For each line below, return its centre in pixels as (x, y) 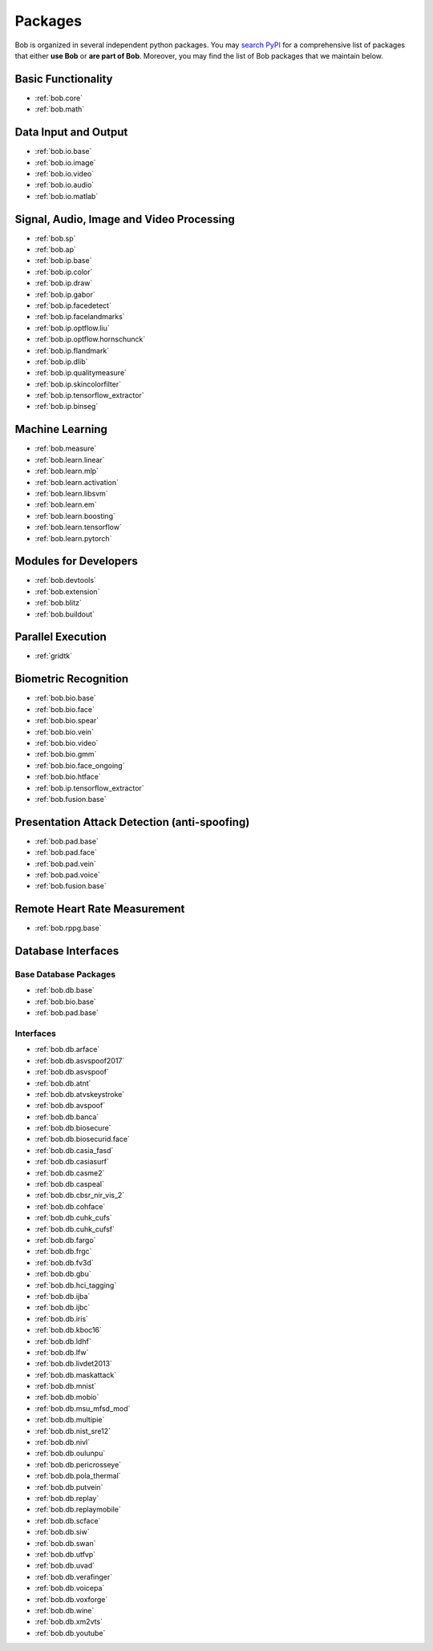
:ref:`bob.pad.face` (66, 852)
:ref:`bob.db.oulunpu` (70, 1453)
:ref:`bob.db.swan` (65, 1543)
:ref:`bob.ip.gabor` (65, 294)
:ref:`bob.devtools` (65, 581)
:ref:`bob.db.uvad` (65, 1566)
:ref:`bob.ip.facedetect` (73, 306)
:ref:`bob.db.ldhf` (63, 1341)
